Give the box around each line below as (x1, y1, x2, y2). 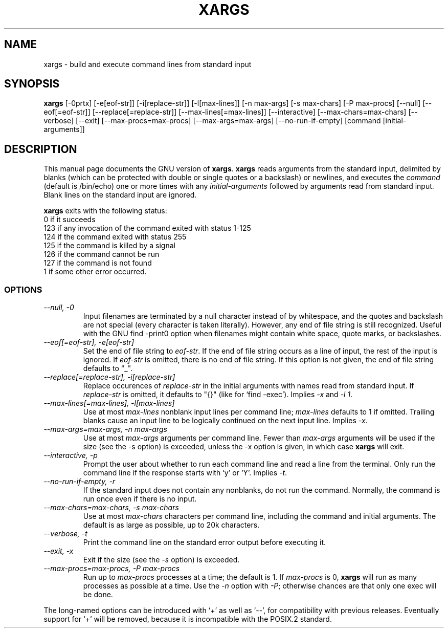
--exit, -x (43, 547, 74, 556)
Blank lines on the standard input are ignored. (43, 190, 197, 200)
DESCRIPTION (4, 142, 77, 156)
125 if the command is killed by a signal (43, 241, 175, 250)
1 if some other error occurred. (43, 267, 147, 276)
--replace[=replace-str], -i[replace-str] (43, 373, 175, 382)
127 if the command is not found (43, 258, 152, 268)
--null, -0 (43, 303, 74, 312)
